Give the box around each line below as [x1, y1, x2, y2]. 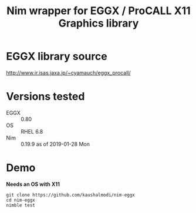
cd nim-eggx [6, 197, 35, 203]
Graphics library [58, 16, 139, 30]
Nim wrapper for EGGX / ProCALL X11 [6, 4, 191, 18]
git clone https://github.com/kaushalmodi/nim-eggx [6, 192, 135, 198]
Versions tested [6, 90, 85, 104]
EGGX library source [6, 50, 107, 63]
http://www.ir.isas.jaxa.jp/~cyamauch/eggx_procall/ [6, 69, 131, 76]
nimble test [6, 202, 35, 208]
